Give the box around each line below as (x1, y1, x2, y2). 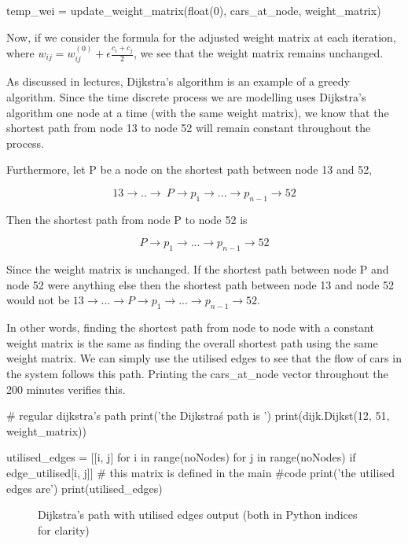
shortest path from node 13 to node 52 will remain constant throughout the (6, 119, 371, 136)
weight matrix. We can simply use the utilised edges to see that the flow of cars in (6, 350, 402, 366)
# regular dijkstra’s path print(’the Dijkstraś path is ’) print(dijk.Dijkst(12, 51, (6, 407, 390, 424)
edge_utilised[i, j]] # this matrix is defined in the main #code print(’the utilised (6, 464, 395, 480)
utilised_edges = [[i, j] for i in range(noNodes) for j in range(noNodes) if (6, 449, 356, 465)
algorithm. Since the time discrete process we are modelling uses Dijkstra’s (6, 89, 366, 105)
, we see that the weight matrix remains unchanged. (134, 45, 384, 61)
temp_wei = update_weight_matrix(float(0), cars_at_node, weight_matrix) (6, 2, 381, 18)
